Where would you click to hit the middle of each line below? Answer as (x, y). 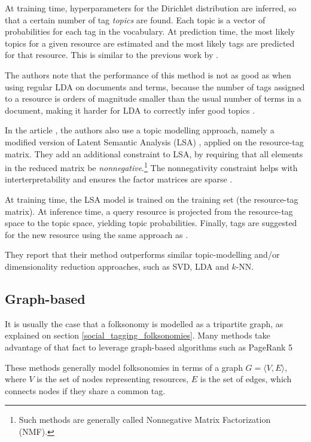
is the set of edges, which (246, 379)
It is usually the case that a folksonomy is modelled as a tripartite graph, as (144, 323)
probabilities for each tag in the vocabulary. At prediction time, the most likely (150, 31)
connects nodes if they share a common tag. (85, 390)
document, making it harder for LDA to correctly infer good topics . (130, 110)
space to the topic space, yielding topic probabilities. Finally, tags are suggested (151, 223)
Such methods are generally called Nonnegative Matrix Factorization (145, 420)
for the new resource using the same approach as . (97, 234)
